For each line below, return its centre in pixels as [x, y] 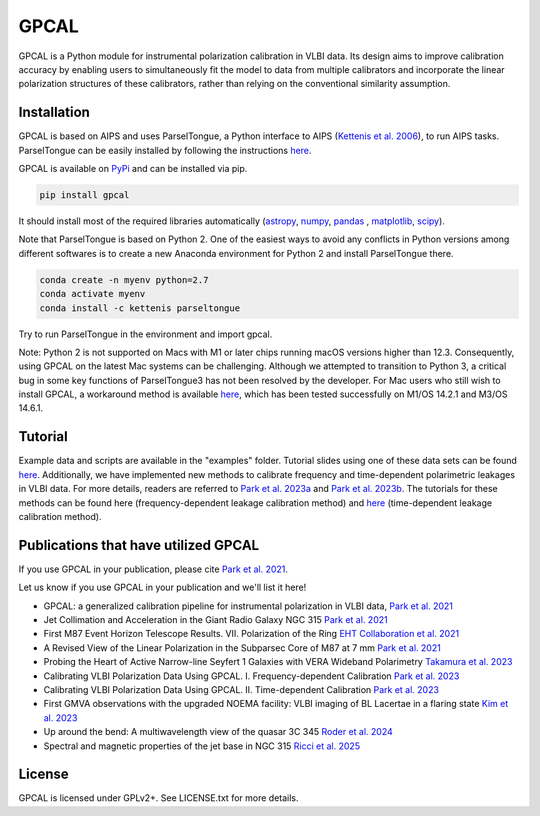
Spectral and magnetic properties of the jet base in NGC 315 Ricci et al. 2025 [201, 746]
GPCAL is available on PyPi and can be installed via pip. [133, 169]
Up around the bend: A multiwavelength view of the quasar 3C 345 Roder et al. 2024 [218, 732]
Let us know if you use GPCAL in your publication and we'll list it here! [162, 587]
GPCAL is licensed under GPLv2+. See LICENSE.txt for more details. [158, 798]
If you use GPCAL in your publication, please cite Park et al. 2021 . [153, 569]
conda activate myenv [92, 294]
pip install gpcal [84, 195]
